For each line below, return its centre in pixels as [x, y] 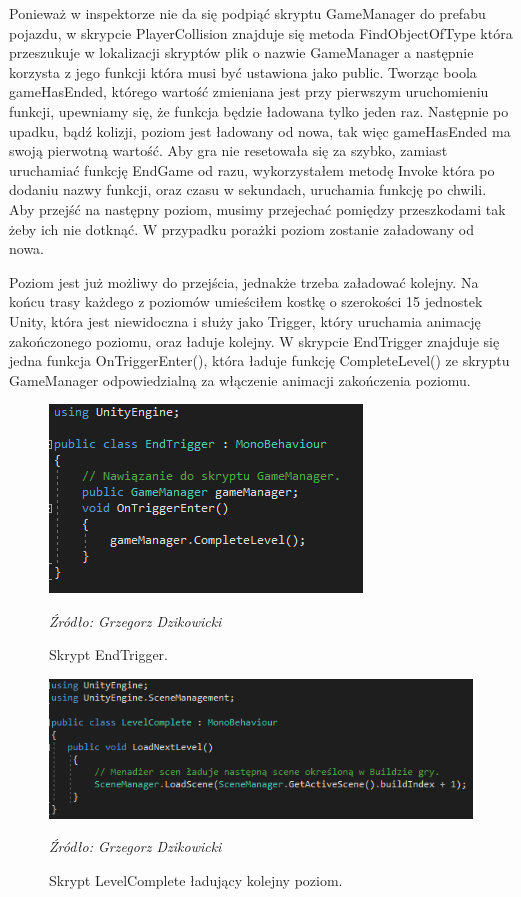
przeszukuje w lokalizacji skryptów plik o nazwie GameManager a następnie [241, 52]
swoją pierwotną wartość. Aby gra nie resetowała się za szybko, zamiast [228, 150]
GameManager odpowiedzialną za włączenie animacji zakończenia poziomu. [240, 379]
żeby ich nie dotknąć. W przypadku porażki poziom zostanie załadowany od [241, 228]
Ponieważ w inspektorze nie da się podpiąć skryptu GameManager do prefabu [247, 13]
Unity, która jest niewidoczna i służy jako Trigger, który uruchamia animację [245, 320]
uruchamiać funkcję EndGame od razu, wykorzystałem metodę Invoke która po [252, 169]
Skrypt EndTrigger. [108, 654]
